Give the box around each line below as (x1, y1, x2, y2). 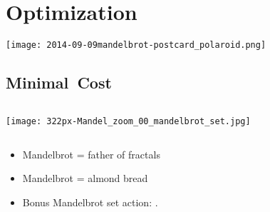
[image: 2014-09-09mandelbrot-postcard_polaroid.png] (6, 40, 266, 51)
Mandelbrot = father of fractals (22, 146, 160, 161)
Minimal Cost (6, 71, 112, 94)
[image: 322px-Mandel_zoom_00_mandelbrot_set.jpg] (6, 116, 251, 126)
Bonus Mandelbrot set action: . (22, 194, 158, 209)
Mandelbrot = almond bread (22, 171, 148, 186)
